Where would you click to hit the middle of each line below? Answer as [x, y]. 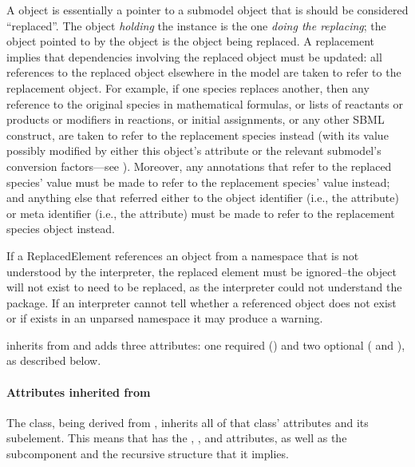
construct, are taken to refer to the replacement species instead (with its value [198, 135]
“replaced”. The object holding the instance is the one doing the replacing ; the [196, 25]
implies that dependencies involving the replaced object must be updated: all [194, 56]
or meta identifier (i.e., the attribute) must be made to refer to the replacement [201, 213]
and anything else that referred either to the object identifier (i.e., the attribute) [203, 198]
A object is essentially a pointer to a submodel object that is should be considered [207, 10]
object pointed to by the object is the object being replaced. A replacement [190, 41]
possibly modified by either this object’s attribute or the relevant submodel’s [194, 150]
